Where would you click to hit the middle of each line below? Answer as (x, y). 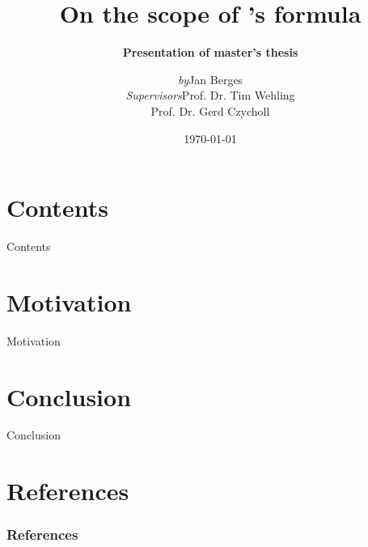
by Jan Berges (210, 79)
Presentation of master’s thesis (210, 52)
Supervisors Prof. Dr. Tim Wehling (210, 95)
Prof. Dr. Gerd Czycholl (210, 110)
